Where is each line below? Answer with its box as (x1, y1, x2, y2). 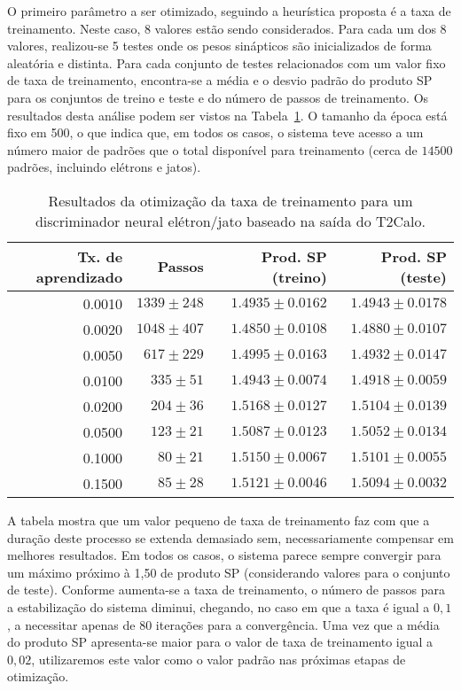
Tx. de (77, 245, 123, 267)
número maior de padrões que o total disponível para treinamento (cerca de (7, 140, 418, 159)
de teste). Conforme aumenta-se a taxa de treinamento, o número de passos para (7, 580, 445, 599)
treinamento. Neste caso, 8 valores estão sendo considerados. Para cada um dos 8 (7, 19, 447, 37)
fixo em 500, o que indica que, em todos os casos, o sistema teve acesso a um (7, 123, 424, 142)
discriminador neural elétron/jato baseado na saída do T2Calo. (35, 210, 426, 231)
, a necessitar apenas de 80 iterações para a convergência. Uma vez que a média (7, 615, 440, 633)
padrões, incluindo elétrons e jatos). (7, 158, 201, 176)
